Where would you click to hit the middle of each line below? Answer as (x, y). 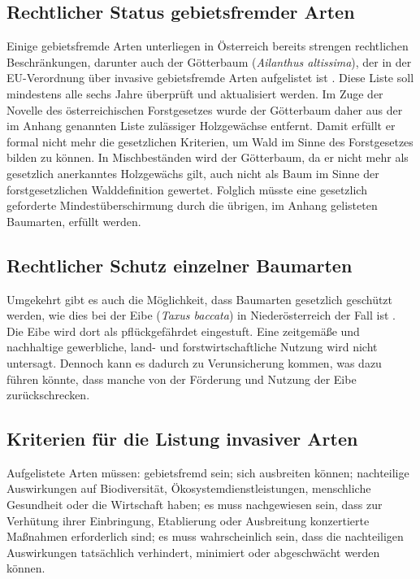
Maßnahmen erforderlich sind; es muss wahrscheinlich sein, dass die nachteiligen (205, 536)
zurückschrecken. (48, 395)
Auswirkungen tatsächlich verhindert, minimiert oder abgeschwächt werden (193, 552)
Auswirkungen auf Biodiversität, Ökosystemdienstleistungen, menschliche (189, 488)
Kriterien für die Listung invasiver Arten (182, 439)
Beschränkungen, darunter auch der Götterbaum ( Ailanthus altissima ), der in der (209, 61)
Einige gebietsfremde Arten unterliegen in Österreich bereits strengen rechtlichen (208, 46)
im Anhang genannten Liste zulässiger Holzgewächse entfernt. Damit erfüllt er (201, 126)
